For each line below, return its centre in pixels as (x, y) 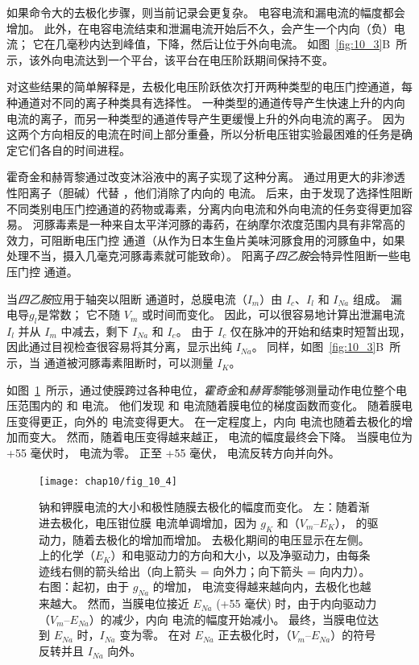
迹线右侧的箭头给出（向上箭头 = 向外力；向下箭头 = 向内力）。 (205, 570)
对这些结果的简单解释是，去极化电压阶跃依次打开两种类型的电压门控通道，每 (209, 87)
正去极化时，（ (255, 635)
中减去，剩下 (95, 330)
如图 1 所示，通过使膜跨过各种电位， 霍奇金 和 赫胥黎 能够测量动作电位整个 (201, 389)
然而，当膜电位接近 (138, 603)
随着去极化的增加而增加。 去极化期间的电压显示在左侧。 (221, 539)
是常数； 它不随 (79, 314)
